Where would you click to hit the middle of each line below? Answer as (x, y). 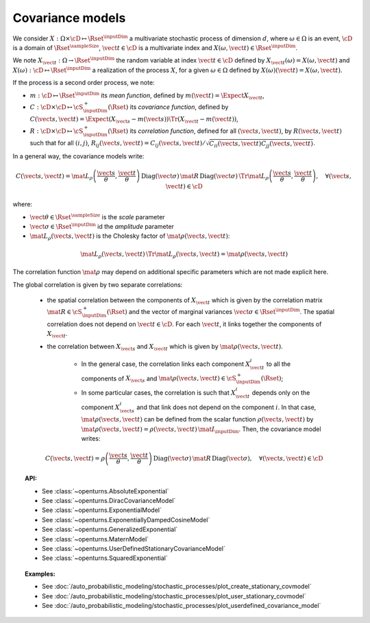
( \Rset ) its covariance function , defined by (168, 107)
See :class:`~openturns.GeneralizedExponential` (110, 529)
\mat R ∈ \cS (64, 312)
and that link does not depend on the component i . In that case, (226, 407)
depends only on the (281, 393)
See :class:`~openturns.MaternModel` (96, 539)
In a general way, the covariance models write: (78, 156)
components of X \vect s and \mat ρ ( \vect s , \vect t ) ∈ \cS (159, 379)
